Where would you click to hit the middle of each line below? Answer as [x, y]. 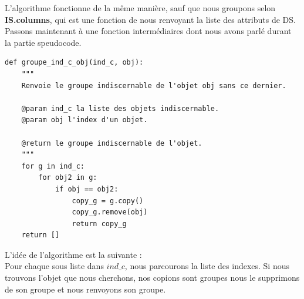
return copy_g [99, 224]
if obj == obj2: [87, 189]
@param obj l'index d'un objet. [85, 120]
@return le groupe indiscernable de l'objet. [112, 143]
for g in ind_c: [53, 166]
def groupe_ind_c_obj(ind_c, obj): [74, 63]
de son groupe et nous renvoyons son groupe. [85, 289]
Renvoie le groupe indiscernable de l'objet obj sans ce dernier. [154, 85]
